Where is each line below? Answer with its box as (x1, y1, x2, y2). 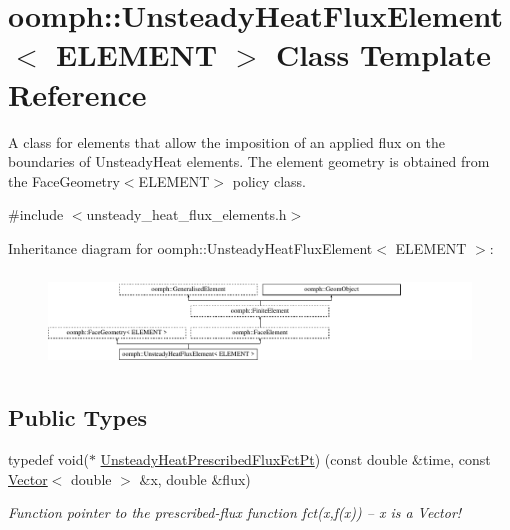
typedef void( (8, 449, 89, 470)
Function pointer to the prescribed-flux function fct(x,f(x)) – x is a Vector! (8, 502, 462, 523)
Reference (8, 73, 147, 114)
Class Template (275, 34, 491, 75)
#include (8, 204, 64, 225)
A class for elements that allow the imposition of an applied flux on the (8, 131, 446, 152)
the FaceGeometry (8, 170, 120, 191)
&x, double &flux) (139, 468, 251, 489)
